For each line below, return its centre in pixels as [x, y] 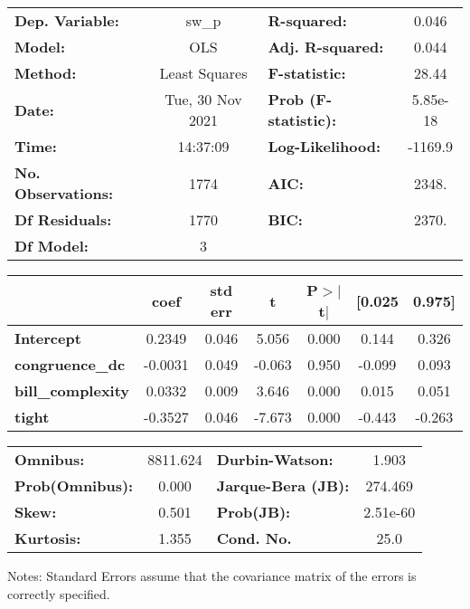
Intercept [48, 338]
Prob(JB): [254, 512]
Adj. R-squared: [326, 47]
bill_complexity [72, 390]
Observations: [64, 193]
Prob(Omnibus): [74, 485]
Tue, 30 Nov [203, 99]
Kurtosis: [48, 538]
